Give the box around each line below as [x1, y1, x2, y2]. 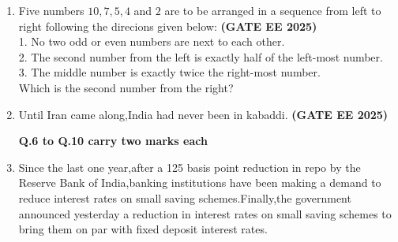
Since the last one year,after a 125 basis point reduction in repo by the [18, 158, 361, 175]
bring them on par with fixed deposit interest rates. [18, 221, 268, 237]
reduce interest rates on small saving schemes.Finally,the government [18, 189, 351, 206]
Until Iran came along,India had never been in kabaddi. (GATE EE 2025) [18, 106, 389, 122]
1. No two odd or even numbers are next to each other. [18, 33, 285, 50]
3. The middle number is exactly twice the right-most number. [18, 64, 321, 80]
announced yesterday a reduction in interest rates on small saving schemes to [18, 205, 392, 222]
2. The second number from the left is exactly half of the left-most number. [18, 48, 383, 65]
